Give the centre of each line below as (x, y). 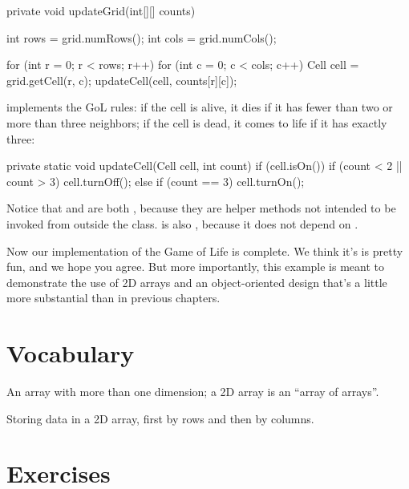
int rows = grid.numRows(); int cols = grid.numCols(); (142, 37)
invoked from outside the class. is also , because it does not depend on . (182, 223)
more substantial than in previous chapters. (113, 298)
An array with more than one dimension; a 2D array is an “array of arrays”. (193, 392)
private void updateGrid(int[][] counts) (101, 10)
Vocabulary (71, 353)
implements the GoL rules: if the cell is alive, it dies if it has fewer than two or (200, 107)
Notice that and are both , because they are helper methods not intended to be (201, 208)
